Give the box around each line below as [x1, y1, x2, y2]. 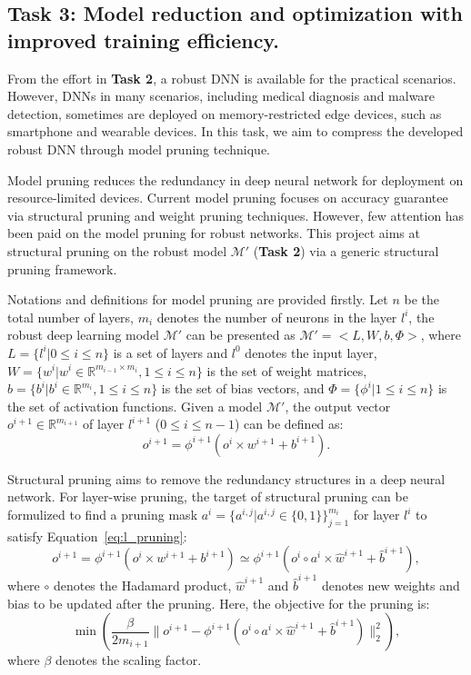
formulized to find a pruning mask [7, 505, 198, 524]
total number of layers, [7, 307, 134, 326]
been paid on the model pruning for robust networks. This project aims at [7, 223, 420, 243]
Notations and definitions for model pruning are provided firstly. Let [7, 290, 388, 309]
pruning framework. [7, 259, 117, 278]
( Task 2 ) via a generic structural [253, 241, 439, 260]
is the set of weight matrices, [206, 361, 367, 380]
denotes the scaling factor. [55, 650, 202, 670]
